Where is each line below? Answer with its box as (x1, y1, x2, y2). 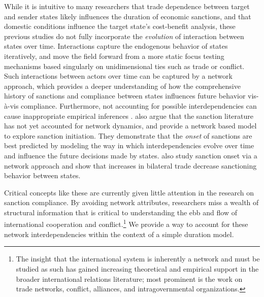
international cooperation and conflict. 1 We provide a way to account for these (4, 217, 248, 229)
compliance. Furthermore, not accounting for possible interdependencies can (21, 100, 257, 111)
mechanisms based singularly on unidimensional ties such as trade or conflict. (4, 60, 245, 71)
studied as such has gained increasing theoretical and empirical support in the (16, 263, 259, 274)
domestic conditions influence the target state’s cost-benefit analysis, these (4, 21, 236, 31)
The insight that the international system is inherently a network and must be (16, 253, 260, 264)
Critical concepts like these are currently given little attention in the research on (4, 187, 254, 197)
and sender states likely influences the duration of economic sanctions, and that (4, 11, 251, 21)
